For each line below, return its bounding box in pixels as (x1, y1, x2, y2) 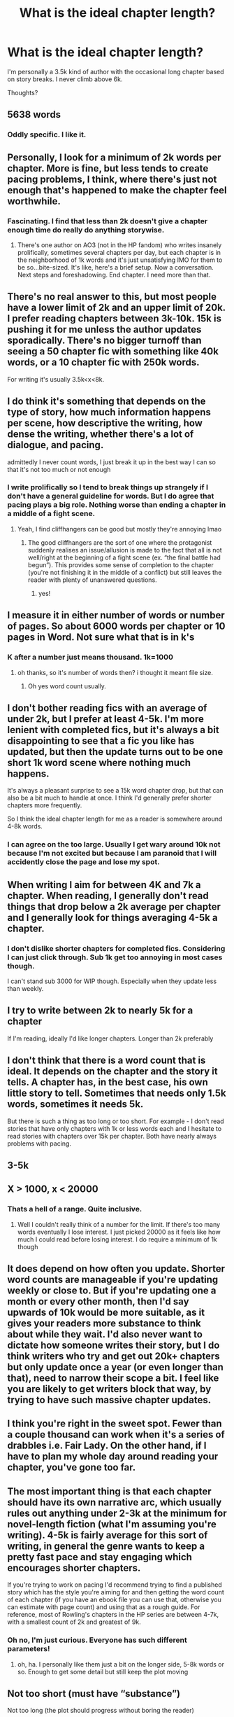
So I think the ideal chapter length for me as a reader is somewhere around (7, 814, 223, 823)
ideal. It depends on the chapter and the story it (7, 1066, 218, 1078)
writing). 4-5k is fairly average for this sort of (7, 1529, 208, 1541)
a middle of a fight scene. (7, 509, 96, 519)
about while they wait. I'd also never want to (7, 1328, 203, 1340)
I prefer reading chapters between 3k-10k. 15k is (7, 313, 222, 325)
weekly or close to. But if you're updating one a (7, 1285, 217, 1297)
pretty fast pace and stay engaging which (7, 1551, 192, 1563)
